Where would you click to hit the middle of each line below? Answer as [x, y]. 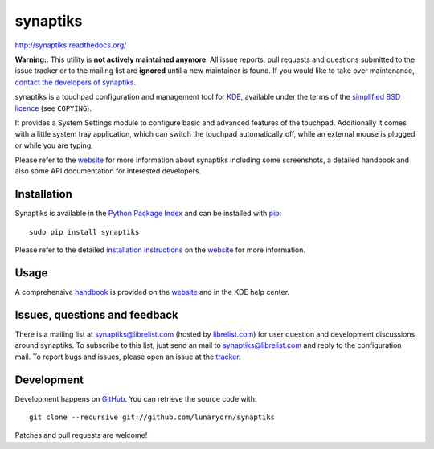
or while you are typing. [54, 145]
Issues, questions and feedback [96, 314]
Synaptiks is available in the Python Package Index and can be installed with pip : [148, 214]
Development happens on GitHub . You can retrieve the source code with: [136, 398]
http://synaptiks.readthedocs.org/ [71, 45]
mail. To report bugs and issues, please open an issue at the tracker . [128, 357]
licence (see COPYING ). [53, 108]
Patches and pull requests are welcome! [81, 435]
